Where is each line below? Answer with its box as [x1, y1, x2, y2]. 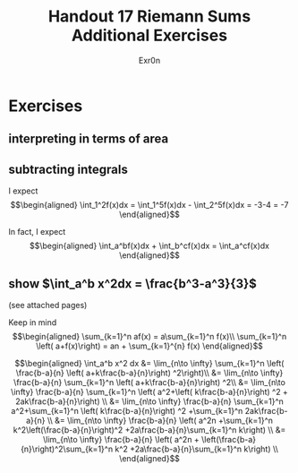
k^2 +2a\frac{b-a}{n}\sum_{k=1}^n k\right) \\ [115, 443, 279, 454]
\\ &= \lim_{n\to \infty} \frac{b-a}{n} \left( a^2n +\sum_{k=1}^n [47, 415, 274, 426]
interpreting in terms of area [8, 132, 169, 147]
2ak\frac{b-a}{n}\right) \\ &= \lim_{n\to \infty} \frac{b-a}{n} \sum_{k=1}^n [15, 396, 284, 407]
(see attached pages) [8, 299, 88, 310]
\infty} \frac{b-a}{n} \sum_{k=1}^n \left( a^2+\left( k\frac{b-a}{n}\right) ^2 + [11, 386, 288, 397]
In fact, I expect [8, 227, 66, 237]
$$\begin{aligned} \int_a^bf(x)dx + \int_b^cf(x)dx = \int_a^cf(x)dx [29, 240, 270, 252]
